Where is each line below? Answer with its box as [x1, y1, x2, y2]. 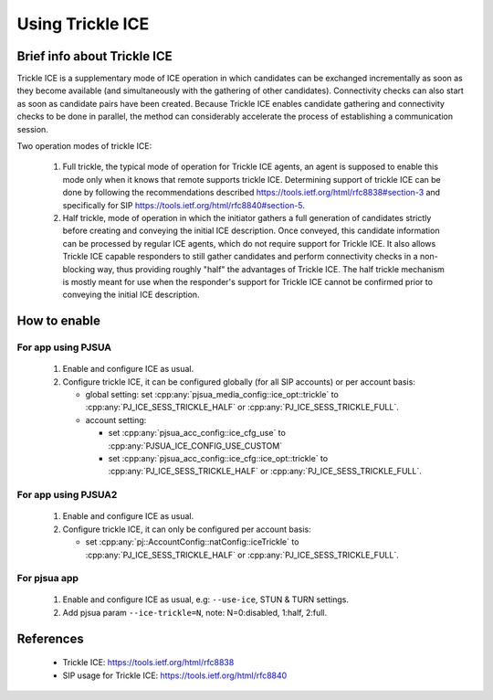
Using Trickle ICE [16, 14, 150, 34]
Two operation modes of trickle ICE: [16, 141, 152, 152]
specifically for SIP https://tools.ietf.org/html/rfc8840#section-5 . [62, 199, 306, 210]
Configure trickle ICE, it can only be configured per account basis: [62, 524, 311, 535]
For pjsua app [16, 572, 79, 585]
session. [16, 123, 49, 134]
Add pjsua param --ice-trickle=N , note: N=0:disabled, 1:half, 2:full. [62, 607, 328, 618]
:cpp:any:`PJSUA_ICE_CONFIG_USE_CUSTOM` [108, 440, 283, 451]
